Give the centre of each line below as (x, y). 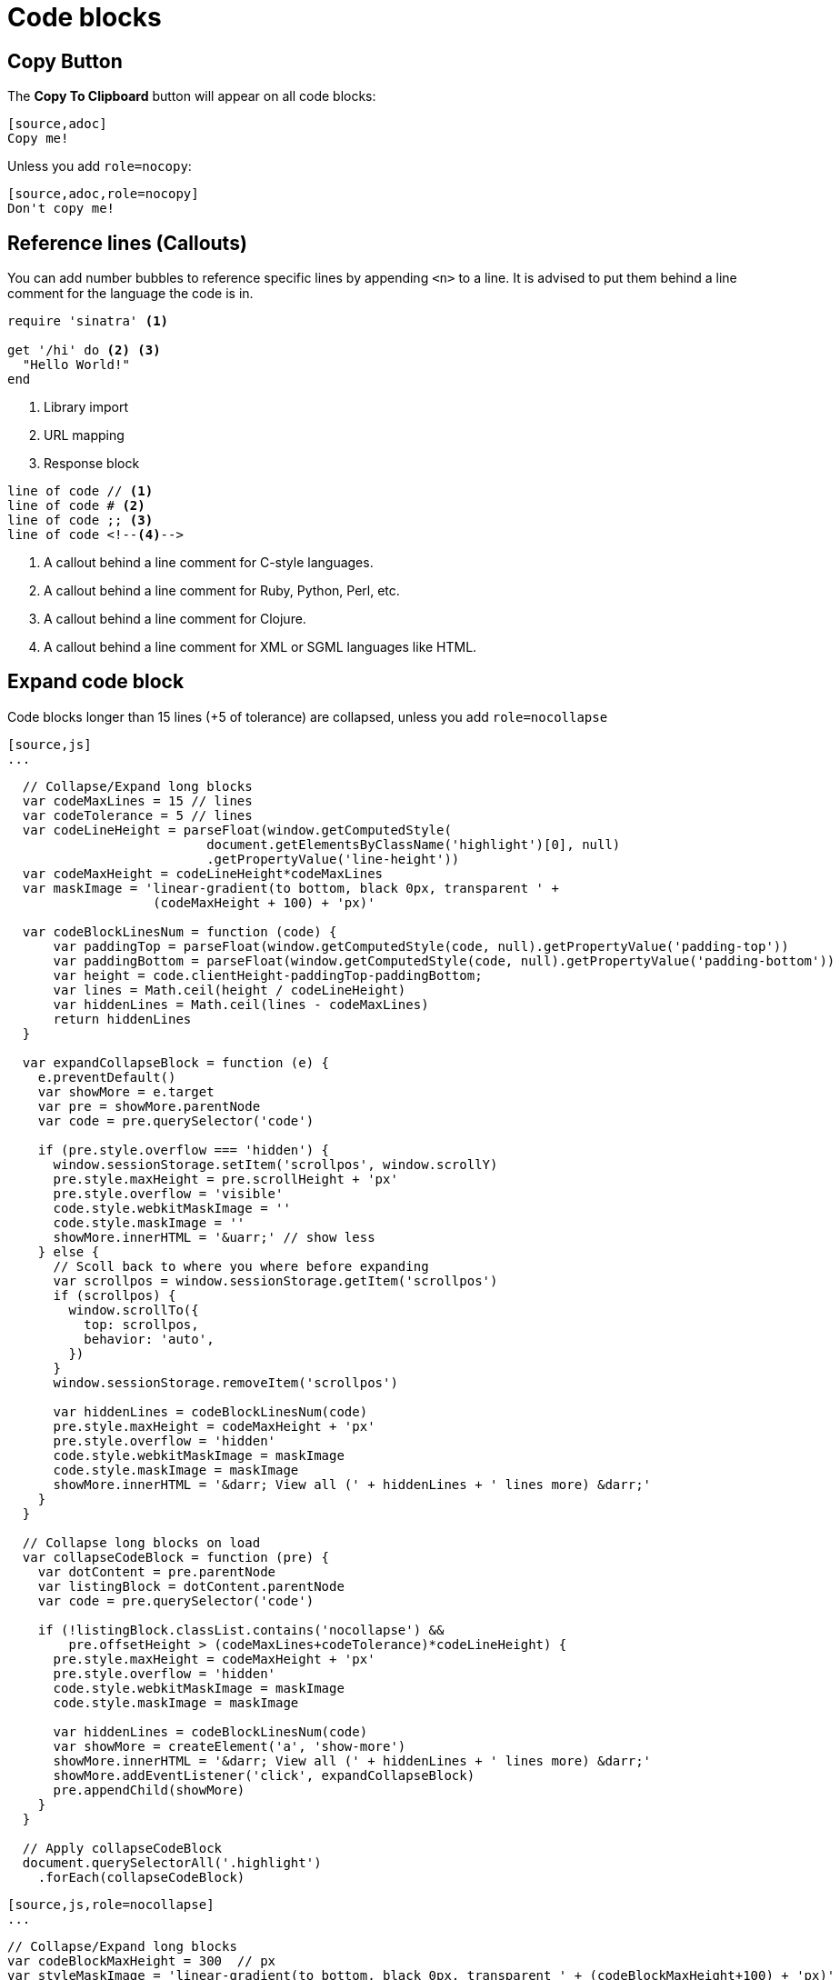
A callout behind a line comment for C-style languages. (209, 563)
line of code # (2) (76, 506)
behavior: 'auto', (149, 1339)
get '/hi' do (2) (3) (84, 350)
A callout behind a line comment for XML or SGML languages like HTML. (260, 647)
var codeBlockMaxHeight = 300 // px (142, 1960)
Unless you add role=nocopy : (100, 166)
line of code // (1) (80, 491)
